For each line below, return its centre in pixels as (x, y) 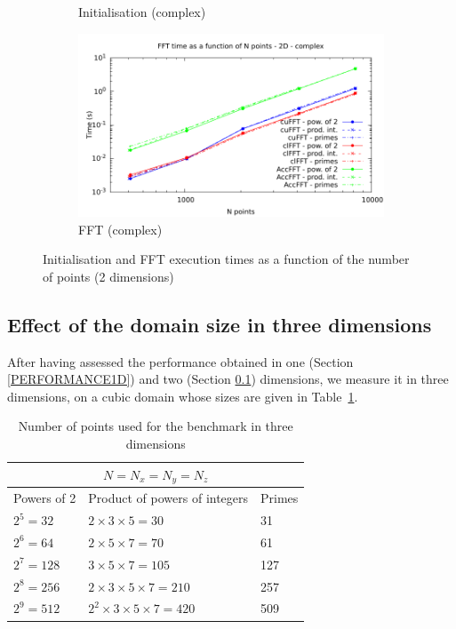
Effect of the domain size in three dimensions (220, 324)
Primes (280, 498)
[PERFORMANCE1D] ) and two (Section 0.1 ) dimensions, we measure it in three (228, 379)
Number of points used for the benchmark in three (156, 426)
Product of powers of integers (168, 498)
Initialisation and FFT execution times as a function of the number (226, 259)
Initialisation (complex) (142, 12)
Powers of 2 (45, 498)
